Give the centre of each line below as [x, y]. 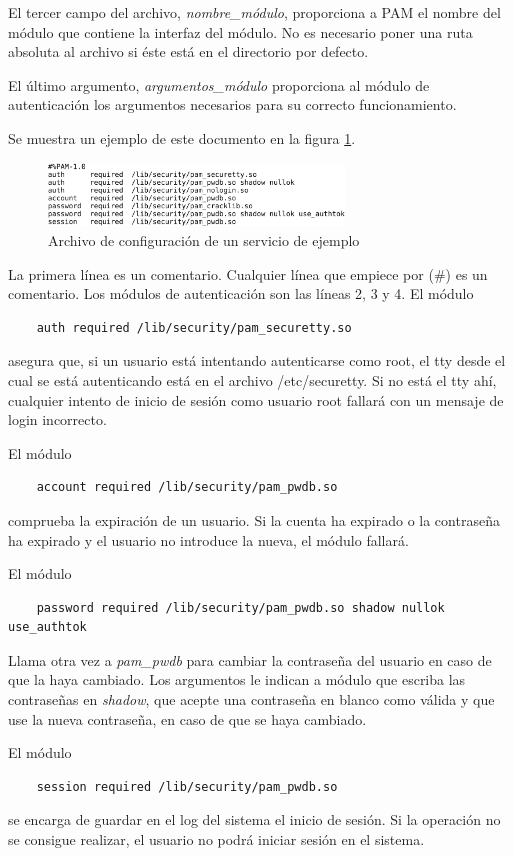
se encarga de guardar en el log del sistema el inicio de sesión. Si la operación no [254, 819]
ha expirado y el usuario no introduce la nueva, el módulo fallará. [208, 539]
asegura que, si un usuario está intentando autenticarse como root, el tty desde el [257, 360]
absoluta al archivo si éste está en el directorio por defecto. [188, 51]
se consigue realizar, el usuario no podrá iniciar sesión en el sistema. [216, 839]
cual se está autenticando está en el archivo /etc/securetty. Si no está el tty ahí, [252, 379]
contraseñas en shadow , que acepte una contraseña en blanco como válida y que [251, 699]
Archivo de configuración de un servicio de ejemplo [204, 239]
